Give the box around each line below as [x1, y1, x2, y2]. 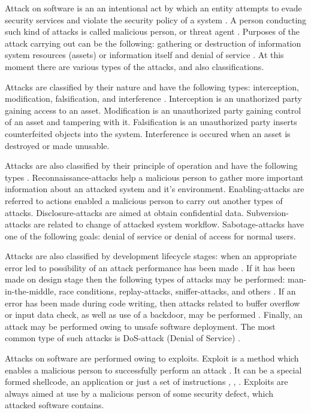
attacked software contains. [5, 399, 104, 411]
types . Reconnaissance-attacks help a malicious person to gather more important [5, 171, 304, 183]
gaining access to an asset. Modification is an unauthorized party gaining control [5, 104, 301, 116]
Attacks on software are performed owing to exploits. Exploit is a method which [5, 352, 299, 365]
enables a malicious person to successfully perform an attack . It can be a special [5, 363, 302, 376]
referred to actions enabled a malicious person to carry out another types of [5, 194, 283, 206]
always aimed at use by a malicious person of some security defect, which [5, 387, 274, 399]
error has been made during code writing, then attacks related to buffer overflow [5, 296, 300, 309]
